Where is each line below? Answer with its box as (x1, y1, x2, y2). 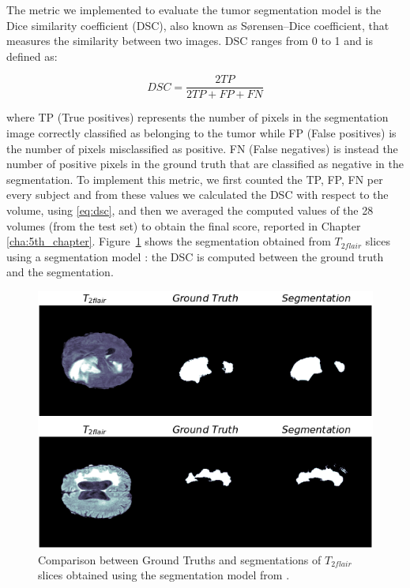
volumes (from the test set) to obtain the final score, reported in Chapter (6, 217, 361, 234)
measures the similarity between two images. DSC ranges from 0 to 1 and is (6, 32, 373, 49)
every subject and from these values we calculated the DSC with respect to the (6, 186, 389, 203)
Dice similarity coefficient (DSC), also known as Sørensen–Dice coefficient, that (6, 17, 389, 33)
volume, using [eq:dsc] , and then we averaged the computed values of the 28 (6, 202, 374, 218)
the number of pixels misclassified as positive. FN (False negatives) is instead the (6, 140, 398, 156)
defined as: (6, 47, 58, 64)
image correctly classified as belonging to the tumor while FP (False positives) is (6, 125, 397, 141)
